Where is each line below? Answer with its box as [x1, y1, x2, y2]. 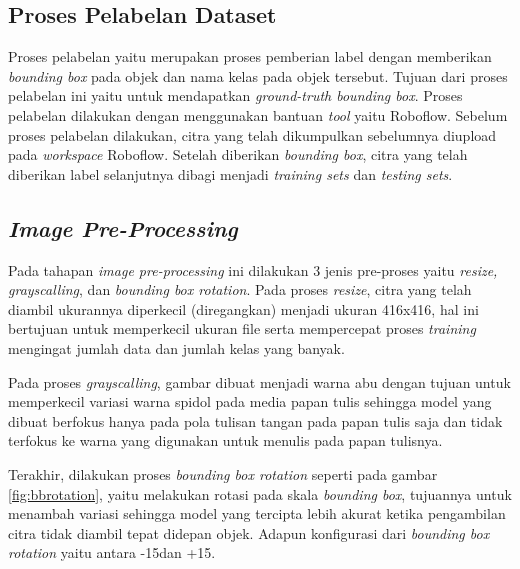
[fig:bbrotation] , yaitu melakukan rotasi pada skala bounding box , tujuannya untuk [8, 483, 512, 504]
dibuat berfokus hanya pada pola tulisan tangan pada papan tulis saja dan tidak [8, 410, 503, 431]
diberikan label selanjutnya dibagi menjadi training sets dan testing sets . [8, 163, 453, 184]
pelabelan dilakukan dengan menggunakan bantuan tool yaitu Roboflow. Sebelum [8, 104, 508, 125]
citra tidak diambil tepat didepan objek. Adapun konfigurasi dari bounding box [8, 522, 490, 543]
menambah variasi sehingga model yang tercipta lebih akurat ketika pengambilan [8, 503, 506, 524]
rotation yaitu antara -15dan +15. [8, 542, 216, 563]
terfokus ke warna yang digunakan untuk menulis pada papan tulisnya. [8, 430, 443, 451]
